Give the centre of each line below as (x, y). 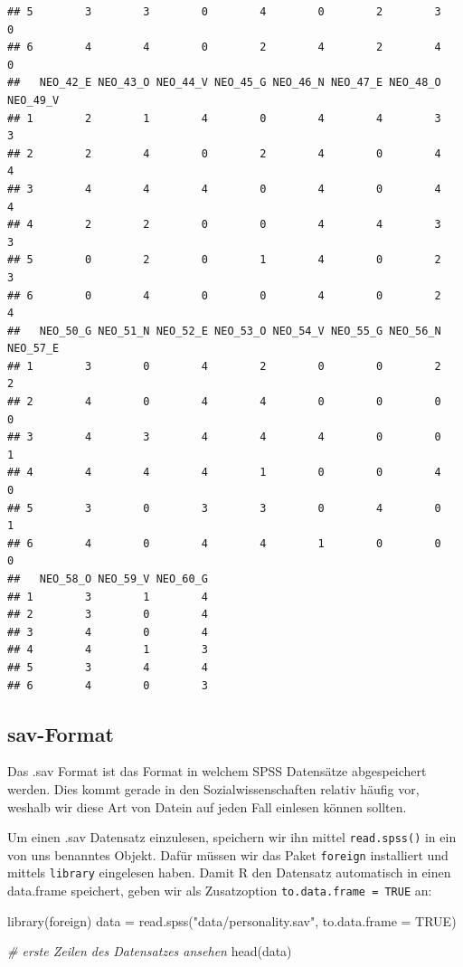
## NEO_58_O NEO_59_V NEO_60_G (108, 579)
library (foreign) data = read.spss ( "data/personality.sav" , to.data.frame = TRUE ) (232, 920)
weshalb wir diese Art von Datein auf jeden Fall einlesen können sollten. (207, 806)
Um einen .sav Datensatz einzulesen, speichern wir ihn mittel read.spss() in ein (232, 837)
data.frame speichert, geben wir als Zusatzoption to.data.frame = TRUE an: (220, 891)
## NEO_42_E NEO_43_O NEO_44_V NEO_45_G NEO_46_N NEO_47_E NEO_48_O (224, 83)
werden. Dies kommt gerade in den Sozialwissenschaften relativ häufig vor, (213, 788)
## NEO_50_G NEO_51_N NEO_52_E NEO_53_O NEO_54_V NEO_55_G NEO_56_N (224, 331)
